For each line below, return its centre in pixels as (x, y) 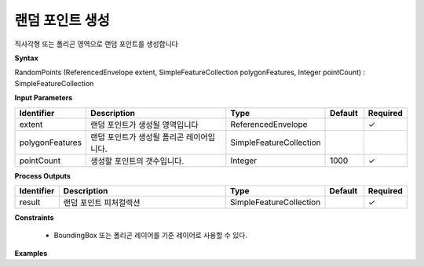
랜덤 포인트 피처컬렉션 (102, 202)
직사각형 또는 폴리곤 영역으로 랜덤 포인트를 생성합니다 (96, 44)
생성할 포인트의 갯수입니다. (137, 161)
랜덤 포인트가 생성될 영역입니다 (145, 124)
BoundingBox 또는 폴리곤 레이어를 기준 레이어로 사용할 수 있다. (150, 236)
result (30, 202)
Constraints (34, 217)
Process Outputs (42, 175)
